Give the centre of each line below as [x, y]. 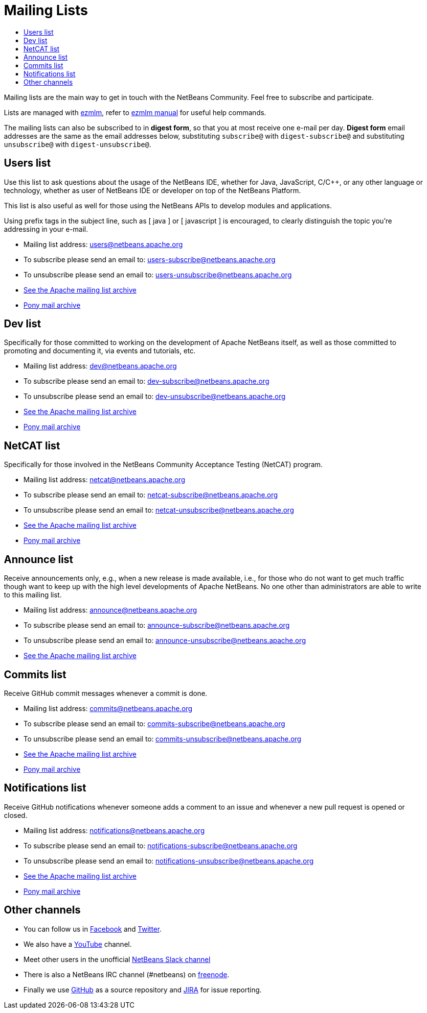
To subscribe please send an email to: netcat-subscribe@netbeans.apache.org [151, 495]
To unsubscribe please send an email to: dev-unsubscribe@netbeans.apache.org [155, 396]
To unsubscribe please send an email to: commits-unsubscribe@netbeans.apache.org [162, 739]
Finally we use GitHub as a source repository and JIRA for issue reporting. [143, 989]
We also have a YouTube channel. [78, 944]
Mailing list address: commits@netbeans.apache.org [108, 708]
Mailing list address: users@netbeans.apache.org [103, 244]
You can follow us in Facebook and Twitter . [93, 929]
